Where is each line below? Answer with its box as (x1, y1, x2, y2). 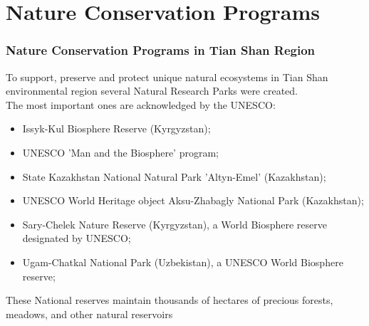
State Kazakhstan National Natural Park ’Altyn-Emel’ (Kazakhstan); (22, 169, 326, 184)
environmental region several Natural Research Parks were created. (6, 83, 298, 98)
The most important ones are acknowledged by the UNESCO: (6, 97, 276, 112)
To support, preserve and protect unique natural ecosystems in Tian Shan (6, 69, 328, 84)
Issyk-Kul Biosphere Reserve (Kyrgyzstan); (22, 121, 211, 136)
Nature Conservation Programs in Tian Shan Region (6, 41, 316, 59)
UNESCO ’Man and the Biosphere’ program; (22, 144, 219, 159)
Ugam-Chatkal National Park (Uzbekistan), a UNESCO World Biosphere (22, 254, 343, 269)
